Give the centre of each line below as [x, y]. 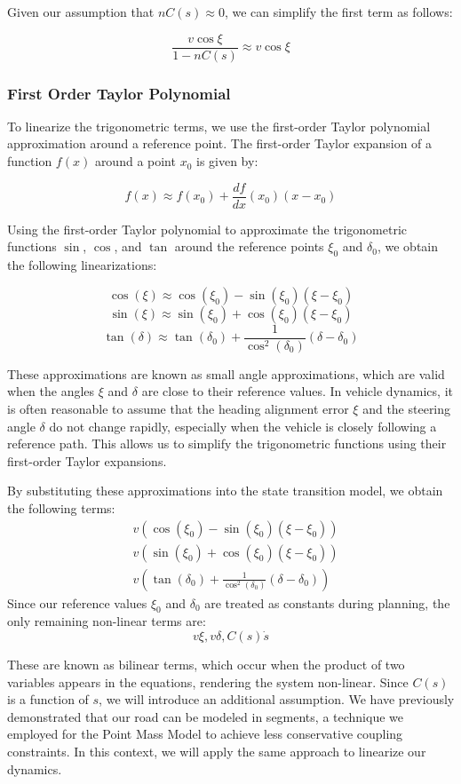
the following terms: [61, 507]
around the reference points [249, 246]
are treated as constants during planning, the [327, 602]
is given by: [227, 161]
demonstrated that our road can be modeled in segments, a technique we [205, 716]
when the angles [51, 391]
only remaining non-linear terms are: [107, 621]
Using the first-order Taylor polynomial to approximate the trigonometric [207, 229]
